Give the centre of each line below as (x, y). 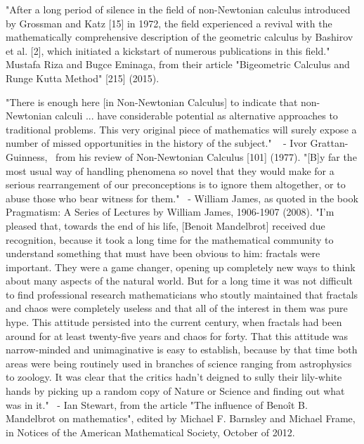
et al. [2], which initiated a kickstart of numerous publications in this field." (168, 50)
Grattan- (329, 143)
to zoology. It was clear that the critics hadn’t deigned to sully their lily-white (174, 377)
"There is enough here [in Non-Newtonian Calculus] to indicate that (152, 102)
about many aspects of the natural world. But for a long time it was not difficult (180, 281)
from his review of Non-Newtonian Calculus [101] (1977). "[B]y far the (206, 156)
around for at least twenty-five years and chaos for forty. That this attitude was (177, 335)
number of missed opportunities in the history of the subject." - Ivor (156, 143)
